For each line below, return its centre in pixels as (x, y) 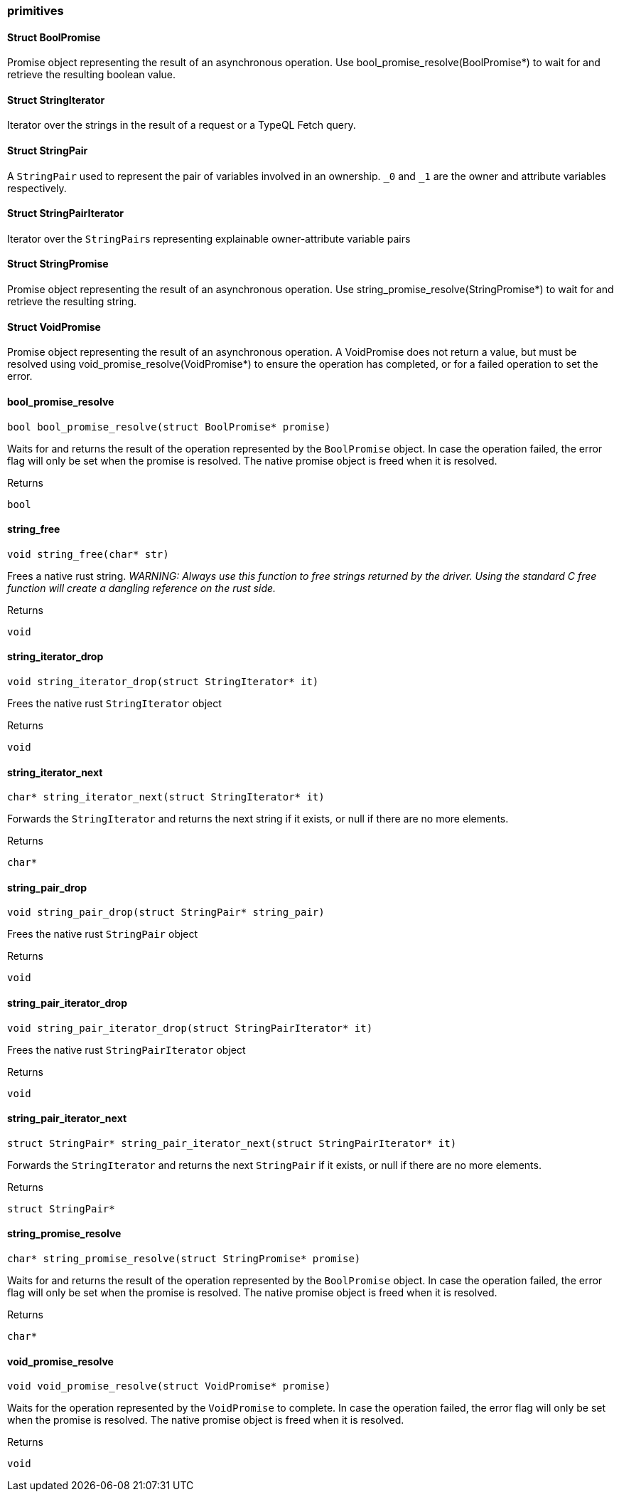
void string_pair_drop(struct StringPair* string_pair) (166, 913)
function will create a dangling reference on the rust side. (142, 588)
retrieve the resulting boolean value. (91, 75)
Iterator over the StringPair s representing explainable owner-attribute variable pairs (209, 238)
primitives (36, 11)
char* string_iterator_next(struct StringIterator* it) (166, 797)
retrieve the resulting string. (72, 302)
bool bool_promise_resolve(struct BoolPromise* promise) (169, 427)
